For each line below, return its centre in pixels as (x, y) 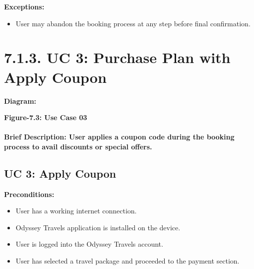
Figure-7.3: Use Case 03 (46, 117)
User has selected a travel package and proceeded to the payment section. (127, 261)
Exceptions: (24, 6)
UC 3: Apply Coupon (60, 173)
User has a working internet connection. (76, 211)
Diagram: (20, 101)
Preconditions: (29, 194)
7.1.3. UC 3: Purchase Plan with (117, 57)
